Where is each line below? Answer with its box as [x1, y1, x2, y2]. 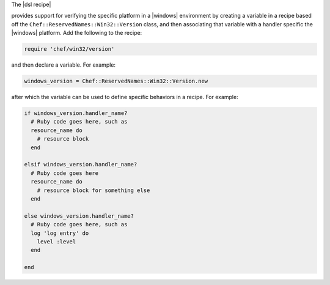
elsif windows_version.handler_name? [24, 161, 137, 168]
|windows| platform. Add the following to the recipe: [11, 29, 142, 37]
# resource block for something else [37, 187, 150, 194]
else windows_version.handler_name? [24, 212, 134, 220]
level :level [37, 238, 76, 245]
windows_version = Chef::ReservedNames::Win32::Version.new [24, 78, 208, 85]
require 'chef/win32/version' [24, 46, 115, 53]
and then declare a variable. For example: [11, 61, 116, 68]
